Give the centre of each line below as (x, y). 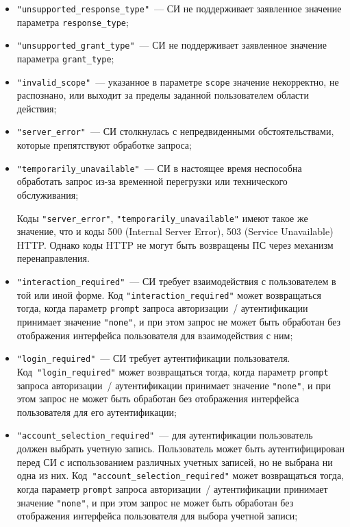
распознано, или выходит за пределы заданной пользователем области (163, 95)
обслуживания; (48, 194)
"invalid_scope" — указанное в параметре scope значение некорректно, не (178, 81)
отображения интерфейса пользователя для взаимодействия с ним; (155, 335)
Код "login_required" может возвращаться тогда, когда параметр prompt (173, 371)
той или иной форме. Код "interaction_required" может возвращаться (169, 294)
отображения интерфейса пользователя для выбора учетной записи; (157, 516)
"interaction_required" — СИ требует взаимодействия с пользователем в (176, 281)
